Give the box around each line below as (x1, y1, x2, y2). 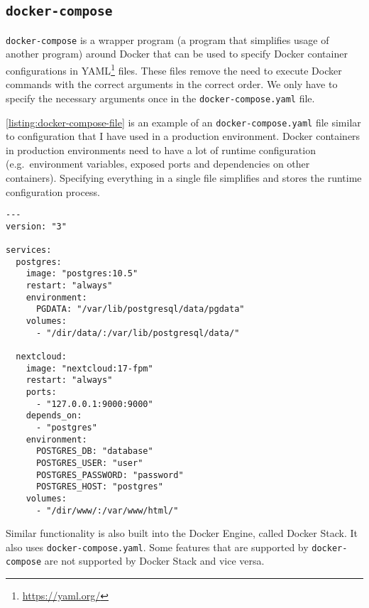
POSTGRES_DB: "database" (35, 446, 153, 457)
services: (6, 245, 52, 256)
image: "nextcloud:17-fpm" (26, 363, 153, 374)
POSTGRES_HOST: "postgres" (35, 482, 163, 492)
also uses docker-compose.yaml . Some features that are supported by (6, 539, 309, 554)
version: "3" (6, 221, 67, 232)
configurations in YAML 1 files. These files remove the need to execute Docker (6, 61, 342, 77)
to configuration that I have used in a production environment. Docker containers (6, 129, 360, 143)
